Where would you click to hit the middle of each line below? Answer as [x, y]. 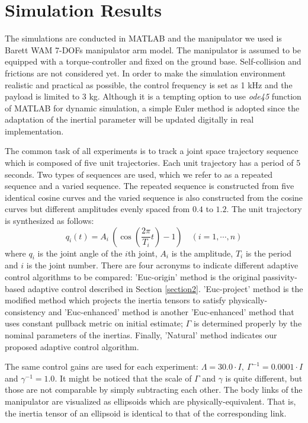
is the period [269, 253]
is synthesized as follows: [49, 221]
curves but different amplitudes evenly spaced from [97, 209]
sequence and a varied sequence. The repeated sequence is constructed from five [150, 186]
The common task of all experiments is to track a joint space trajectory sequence [152, 151]
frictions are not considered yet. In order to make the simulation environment [145, 73]
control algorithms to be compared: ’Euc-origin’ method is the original [133, 277]
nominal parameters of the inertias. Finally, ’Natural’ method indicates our [141, 334]
